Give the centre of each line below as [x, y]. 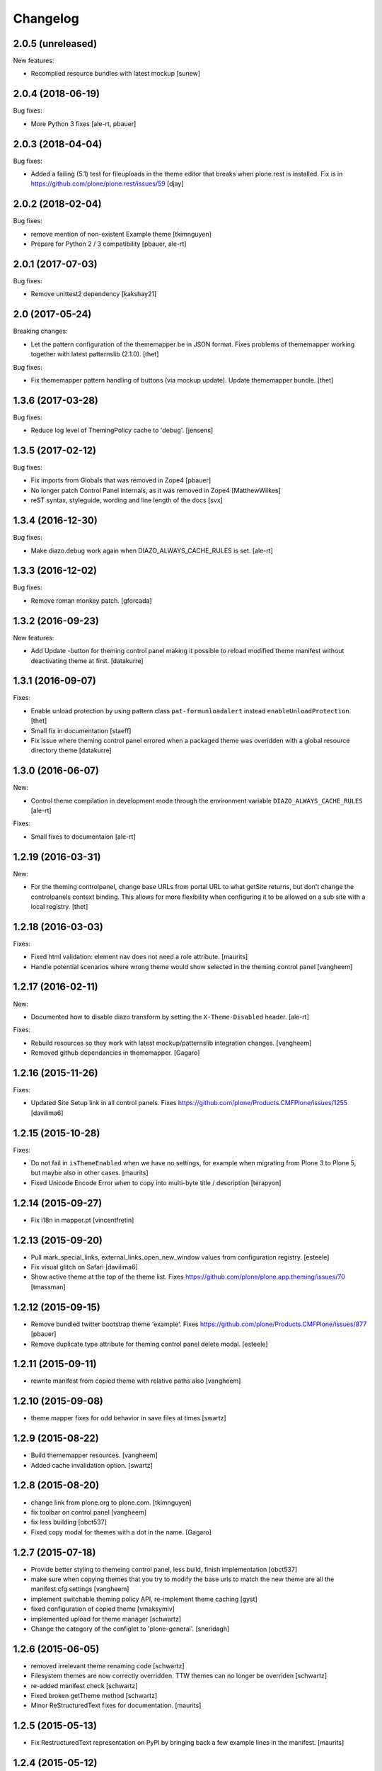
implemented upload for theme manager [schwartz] [106, 1619]
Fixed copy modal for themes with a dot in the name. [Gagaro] [121, 1532]
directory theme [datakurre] [71, 750]
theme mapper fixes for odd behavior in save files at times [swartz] [128, 1418]
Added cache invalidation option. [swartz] [92, 1465]
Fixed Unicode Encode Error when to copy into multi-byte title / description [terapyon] [156, 1182]
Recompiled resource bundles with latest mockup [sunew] [116, 74]
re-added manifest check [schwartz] [84, 1685]
